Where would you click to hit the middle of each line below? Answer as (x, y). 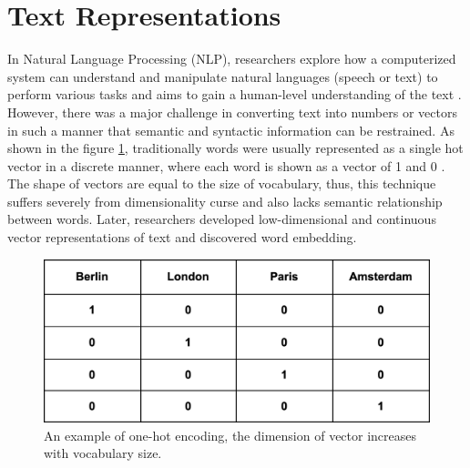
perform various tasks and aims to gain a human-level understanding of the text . (235, 94)
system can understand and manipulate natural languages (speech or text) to (223, 76)
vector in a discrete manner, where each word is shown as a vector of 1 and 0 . (226, 165)
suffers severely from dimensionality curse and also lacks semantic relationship (225, 201)
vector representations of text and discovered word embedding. (182, 237)
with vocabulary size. (103, 453)
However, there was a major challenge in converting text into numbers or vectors (232, 112)
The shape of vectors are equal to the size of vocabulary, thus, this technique (222, 183)
